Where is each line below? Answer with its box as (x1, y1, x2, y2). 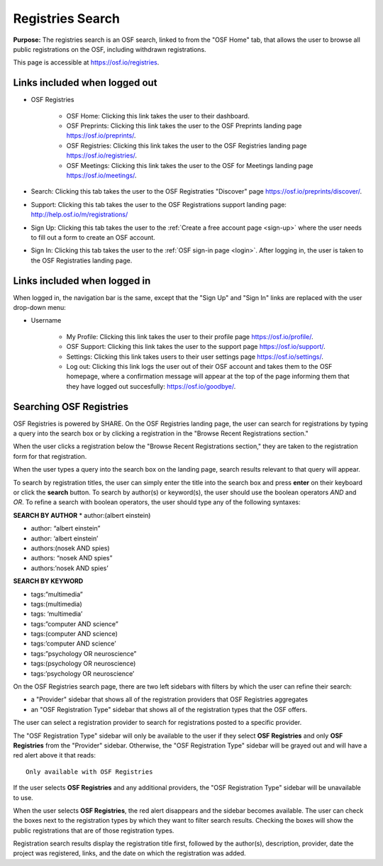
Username (30, 316, 62, 325)
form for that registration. (13, 452, 87, 460)
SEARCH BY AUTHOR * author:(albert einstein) (13, 511, 151, 519)
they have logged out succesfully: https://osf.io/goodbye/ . (66, 382, 236, 390)
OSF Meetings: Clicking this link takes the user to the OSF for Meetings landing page (66, 161, 313, 170)
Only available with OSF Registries (26, 767, 153, 776)
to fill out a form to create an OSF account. (30, 233, 155, 241)
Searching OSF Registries (13, 401, 129, 413)
